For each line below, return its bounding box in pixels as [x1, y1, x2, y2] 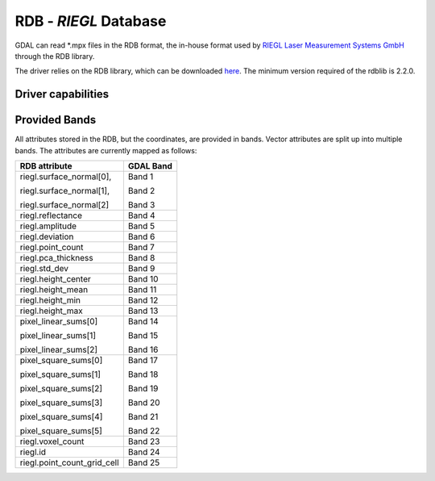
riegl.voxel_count [19, 436, 85, 447]
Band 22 [127, 425, 160, 437]
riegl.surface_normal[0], [19, 171, 112, 182]
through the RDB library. [14, 51, 95, 61]
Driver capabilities [14, 87, 110, 101]
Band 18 [127, 369, 159, 380]
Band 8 [127, 253, 155, 264]
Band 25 [127, 457, 160, 468]
